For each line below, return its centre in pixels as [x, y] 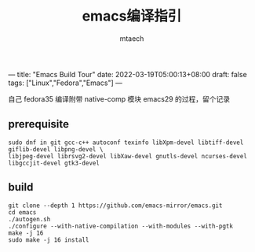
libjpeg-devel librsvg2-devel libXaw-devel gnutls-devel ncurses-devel [127, 156]
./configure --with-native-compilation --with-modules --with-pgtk [121, 226]
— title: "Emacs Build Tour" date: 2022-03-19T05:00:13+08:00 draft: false [127, 74]
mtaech [132, 38]
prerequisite [38, 124]
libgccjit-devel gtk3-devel [54, 163]
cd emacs [22, 212]
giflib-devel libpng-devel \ [56, 149]
